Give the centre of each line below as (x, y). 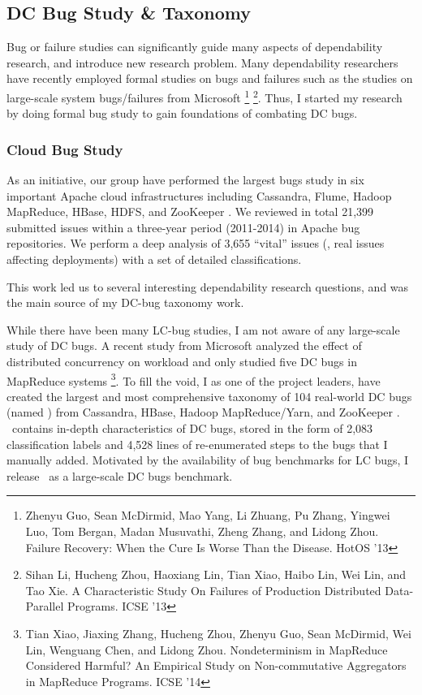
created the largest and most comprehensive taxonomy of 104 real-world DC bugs (209, 396)
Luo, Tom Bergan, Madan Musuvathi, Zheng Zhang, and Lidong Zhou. (202, 531)
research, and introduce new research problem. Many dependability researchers (202, 62)
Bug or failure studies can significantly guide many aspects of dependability (195, 47)
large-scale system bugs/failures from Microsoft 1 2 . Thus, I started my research (205, 96)
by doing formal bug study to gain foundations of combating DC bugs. (182, 113)
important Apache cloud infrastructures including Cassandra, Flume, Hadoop (199, 195)
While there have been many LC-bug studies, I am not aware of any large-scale (203, 329)
